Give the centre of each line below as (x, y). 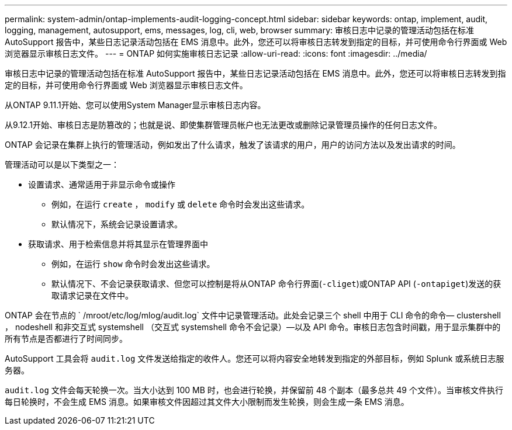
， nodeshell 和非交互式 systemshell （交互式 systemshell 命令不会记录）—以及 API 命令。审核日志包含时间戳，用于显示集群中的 (253, 327)
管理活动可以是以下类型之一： (62, 164)
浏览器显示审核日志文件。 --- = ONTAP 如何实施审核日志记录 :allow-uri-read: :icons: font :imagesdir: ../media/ (216, 53)
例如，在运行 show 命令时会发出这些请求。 (133, 264)
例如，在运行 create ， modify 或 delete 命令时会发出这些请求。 (181, 204)
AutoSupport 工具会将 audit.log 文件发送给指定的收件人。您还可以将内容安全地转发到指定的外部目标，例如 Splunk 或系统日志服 (255, 358)
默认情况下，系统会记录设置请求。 (117, 224)
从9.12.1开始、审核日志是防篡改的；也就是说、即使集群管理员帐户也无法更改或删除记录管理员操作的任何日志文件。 (223, 125)
